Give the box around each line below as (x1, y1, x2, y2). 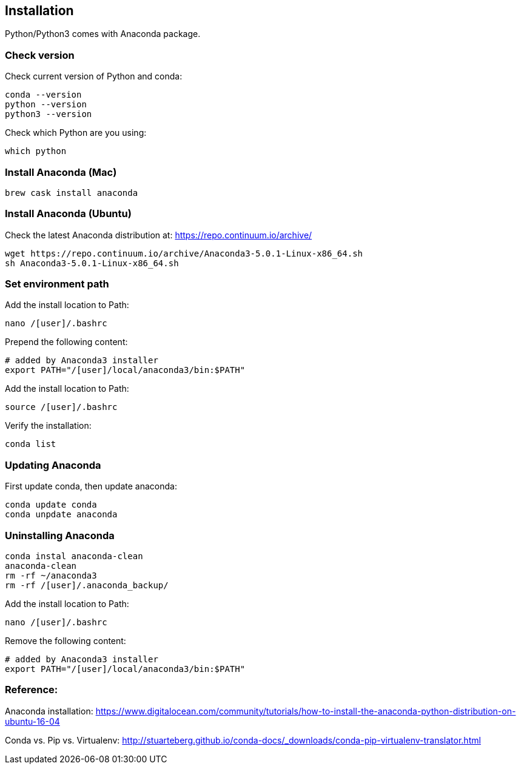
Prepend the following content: (5, 337, 128, 348)
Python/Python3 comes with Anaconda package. (5, 29, 201, 39)
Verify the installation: (5, 420, 92, 431)
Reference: (5, 683, 58, 696)
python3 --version (5, 109, 92, 119)
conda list (5, 439, 56, 449)
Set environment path (5, 278, 109, 290)
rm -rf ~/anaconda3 (5, 570, 97, 580)
